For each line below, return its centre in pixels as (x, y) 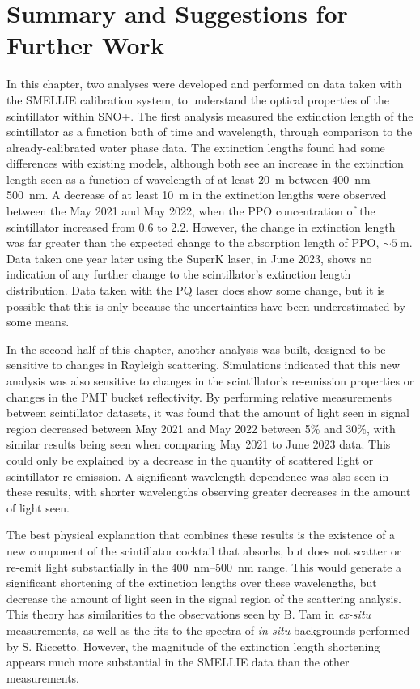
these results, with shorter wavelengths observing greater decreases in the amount (209, 492)
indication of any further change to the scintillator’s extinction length (179, 274)
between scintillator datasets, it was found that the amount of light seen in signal (208, 413)
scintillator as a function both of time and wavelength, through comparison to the (210, 132)
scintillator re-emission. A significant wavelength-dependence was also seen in (198, 476)
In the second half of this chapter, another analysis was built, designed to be (196, 349)
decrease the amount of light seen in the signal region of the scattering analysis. (204, 598)
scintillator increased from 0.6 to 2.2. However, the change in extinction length (201, 226)
